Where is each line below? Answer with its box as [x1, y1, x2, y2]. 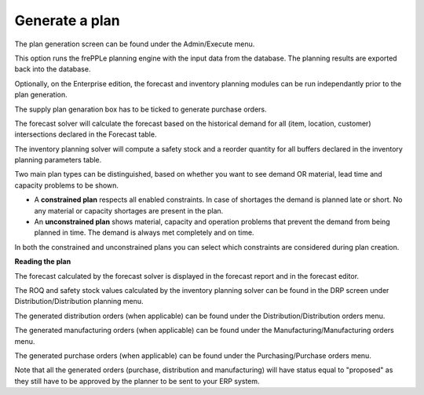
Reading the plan [14, 257, 71, 266]
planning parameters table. [14, 155, 102, 165]
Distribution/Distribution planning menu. [14, 297, 144, 306]
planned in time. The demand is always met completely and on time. [34, 228, 254, 237]
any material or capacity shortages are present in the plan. [34, 206, 224, 215]
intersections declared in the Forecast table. [14, 130, 157, 139]
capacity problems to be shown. [14, 181, 119, 190]
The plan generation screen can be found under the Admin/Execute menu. [14, 39, 255, 49]
